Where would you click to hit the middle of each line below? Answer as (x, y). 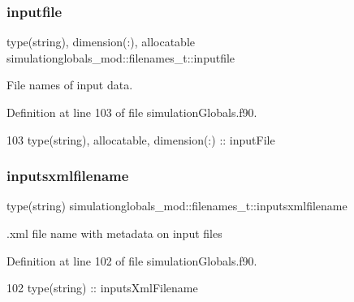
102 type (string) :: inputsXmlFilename (102, 288)
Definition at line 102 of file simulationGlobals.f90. (132, 260)
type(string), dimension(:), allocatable (101, 42)
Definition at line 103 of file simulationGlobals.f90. (132, 112)
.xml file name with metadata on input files (114, 233)
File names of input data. (70, 85)
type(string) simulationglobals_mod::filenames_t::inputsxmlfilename (177, 206)
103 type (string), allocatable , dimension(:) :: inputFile (141, 139)
